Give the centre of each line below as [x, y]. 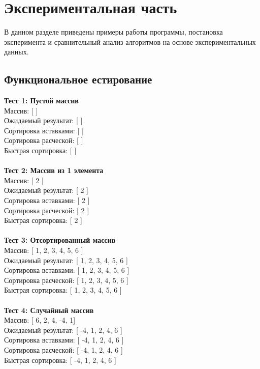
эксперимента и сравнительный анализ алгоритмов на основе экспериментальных [130, 41]
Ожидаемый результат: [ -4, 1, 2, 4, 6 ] [63, 330]
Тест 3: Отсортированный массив [60, 240]
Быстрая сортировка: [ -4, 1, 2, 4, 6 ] [60, 360]
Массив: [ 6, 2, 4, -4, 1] [40, 320]
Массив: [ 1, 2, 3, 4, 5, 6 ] [44, 250]
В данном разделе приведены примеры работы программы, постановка [113, 32]
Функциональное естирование [78, 79]
